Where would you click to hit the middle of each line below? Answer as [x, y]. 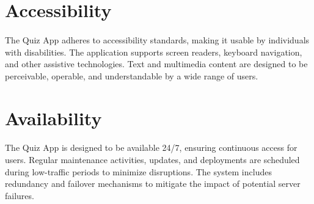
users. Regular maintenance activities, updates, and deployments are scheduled [152, 159]
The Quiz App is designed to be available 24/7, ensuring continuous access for [151, 148]
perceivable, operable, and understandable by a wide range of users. [132, 75]
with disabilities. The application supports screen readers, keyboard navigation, [154, 52]
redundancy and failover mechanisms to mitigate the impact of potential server [153, 184]
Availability [53, 118]
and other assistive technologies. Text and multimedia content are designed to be [156, 64]
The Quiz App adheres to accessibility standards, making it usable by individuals [157, 39]
